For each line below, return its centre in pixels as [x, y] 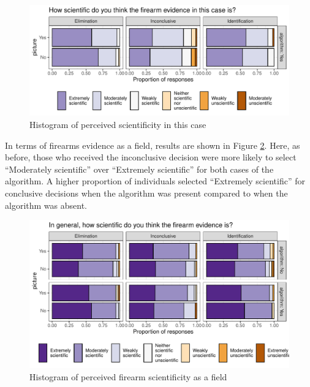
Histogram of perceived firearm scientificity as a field [128, 376]
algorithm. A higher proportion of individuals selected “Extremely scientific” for [155, 181]
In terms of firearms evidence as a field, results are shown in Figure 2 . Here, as [153, 145]
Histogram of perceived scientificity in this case [118, 124]
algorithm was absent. [46, 205]
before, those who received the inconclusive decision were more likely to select [151, 157]
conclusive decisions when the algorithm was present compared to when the [146, 193]
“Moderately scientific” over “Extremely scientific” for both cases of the [139, 169]
